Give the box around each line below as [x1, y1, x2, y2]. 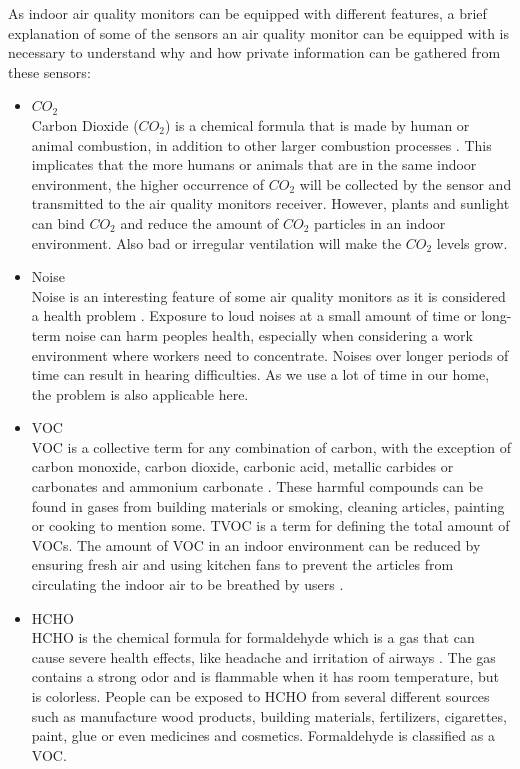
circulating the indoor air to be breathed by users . [31, 574, 344, 595]
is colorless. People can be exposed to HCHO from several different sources [31, 686, 490, 706]
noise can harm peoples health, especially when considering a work [65, 324, 473, 345]
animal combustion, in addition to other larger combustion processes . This [31, 134, 492, 155]
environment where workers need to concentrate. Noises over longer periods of [31, 344, 509, 365]
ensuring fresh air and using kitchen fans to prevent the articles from [31, 554, 454, 575]
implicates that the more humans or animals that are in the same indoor [31, 154, 477, 175]
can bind [31, 212, 85, 233]
